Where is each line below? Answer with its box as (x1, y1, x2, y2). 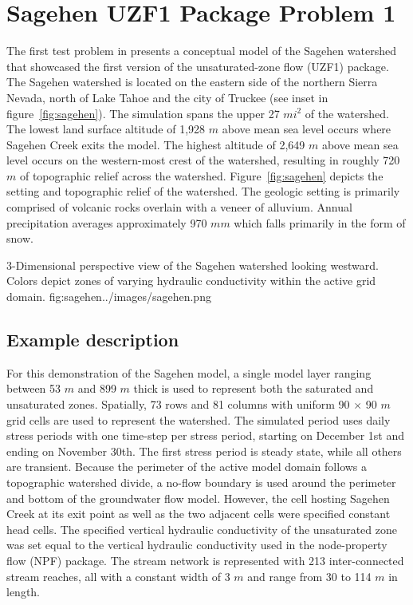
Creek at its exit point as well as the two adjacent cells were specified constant (6, 505, 391, 522)
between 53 (6, 380, 61, 397)
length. (6, 583, 41, 600)
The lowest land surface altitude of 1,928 (6, 121, 206, 137)
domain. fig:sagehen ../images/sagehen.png (6, 288, 211, 305)
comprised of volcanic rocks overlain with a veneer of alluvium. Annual (6, 199, 352, 216)
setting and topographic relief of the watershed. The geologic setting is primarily (6, 183, 400, 200)
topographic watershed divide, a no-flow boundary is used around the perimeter (6, 473, 396, 490)
